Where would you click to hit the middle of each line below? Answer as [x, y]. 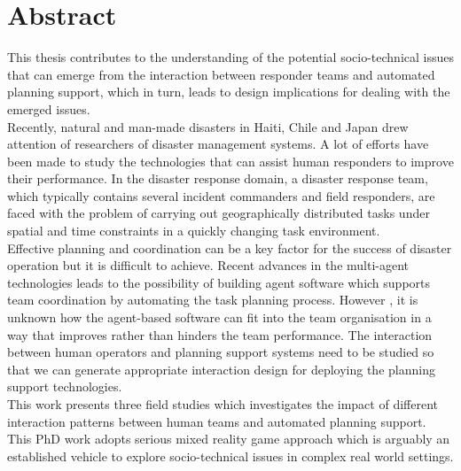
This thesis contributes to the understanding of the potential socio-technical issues [230, 57]
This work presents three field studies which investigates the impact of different [223, 404]
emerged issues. [49, 108]
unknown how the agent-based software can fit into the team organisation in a [219, 317]
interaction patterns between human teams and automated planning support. [217, 421]
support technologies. [65, 386]
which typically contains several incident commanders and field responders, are [221, 195]
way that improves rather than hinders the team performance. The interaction [220, 334]
